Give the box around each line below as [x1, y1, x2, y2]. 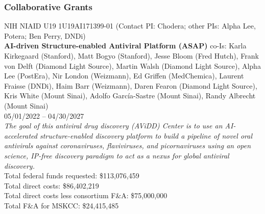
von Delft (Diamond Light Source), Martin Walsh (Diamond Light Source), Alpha [4, 60, 261, 71]
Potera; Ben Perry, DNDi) [4, 30, 86, 41]
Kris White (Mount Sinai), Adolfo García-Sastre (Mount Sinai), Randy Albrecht [4, 90, 256, 101]
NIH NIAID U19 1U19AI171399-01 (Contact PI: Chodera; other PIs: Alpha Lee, [4, 20, 256, 31]
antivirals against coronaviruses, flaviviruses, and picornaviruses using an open [4, 140, 251, 151]
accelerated [4, 130, 37, 141]
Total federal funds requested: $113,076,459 [4, 170, 139, 181]
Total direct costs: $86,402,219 [4, 180, 99, 191]
